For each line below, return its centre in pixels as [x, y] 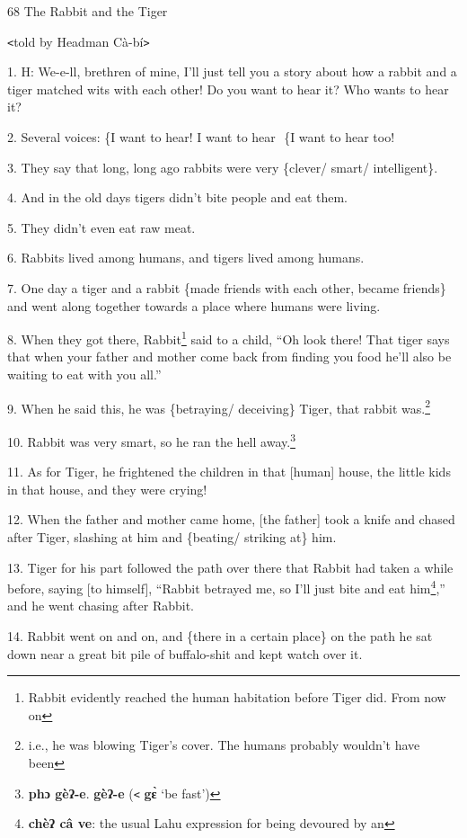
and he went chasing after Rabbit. [101, 606]
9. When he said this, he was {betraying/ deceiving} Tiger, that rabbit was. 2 [219, 406]
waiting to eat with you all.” [84, 374]
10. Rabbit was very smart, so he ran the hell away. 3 [151, 440]
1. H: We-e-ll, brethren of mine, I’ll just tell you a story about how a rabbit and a [232, 71]
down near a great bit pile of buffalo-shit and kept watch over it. [185, 653]
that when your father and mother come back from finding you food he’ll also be [229, 357]
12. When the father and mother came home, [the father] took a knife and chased [231, 519]
